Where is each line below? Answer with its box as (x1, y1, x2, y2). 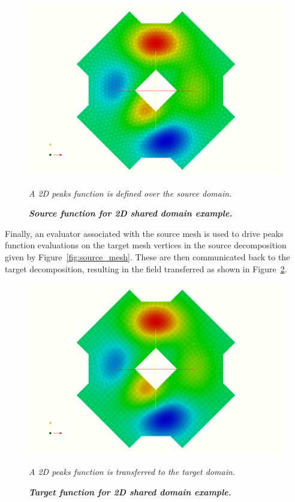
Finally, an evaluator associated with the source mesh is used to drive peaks (5, 227, 284, 239)
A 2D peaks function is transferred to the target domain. (29, 465, 236, 477)
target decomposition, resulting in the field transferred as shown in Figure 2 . (5, 262, 287, 275)
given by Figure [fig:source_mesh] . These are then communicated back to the (5, 251, 290, 263)
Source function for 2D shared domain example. (29, 207, 233, 220)
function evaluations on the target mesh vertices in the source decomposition (5, 239, 287, 251)
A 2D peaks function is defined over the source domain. (29, 187, 232, 199)
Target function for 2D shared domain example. (29, 485, 231, 498)
